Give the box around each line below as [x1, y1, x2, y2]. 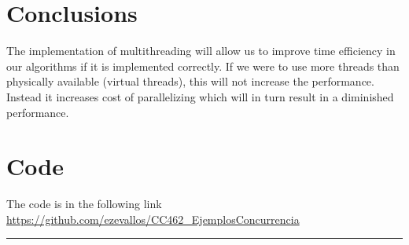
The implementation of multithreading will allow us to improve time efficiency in [6, 42, 396, 59]
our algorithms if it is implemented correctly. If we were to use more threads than [6, 57, 400, 74]
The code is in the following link [6, 196, 162, 212]
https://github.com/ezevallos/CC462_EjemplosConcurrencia [6, 210, 300, 227]
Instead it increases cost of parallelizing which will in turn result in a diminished [6, 88, 394, 104]
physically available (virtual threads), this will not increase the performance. [6, 73, 374, 90]
